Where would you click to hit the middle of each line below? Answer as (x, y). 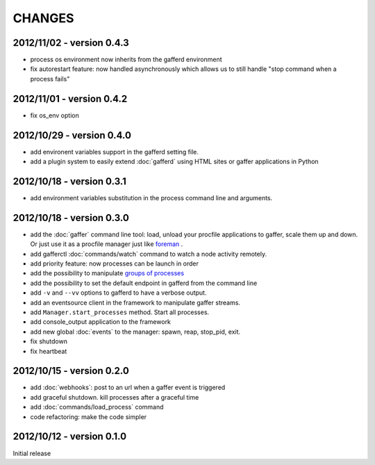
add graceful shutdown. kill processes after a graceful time (115, 397)
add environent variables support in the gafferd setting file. (115, 152)
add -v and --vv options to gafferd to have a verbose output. (118, 293)
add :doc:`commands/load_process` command (97, 407)
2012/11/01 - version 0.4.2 (70, 98)
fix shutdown (49, 341)
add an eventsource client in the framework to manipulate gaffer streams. (135, 302)
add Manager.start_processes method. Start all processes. (120, 312)
